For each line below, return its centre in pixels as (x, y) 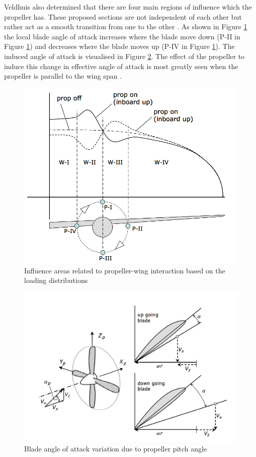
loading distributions (56, 280)
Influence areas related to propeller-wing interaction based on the (125, 270)
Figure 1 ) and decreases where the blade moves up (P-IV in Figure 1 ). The (119, 46)
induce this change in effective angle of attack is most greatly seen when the (121, 66)
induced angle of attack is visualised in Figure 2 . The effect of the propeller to (124, 56)
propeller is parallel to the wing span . (63, 76)
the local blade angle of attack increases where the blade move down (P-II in (122, 36)
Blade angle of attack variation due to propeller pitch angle (116, 449)
